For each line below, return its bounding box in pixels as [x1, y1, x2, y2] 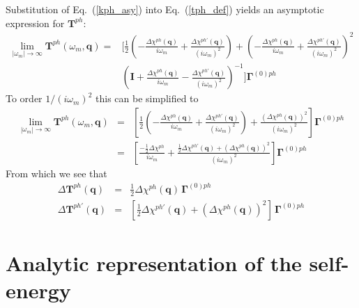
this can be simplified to [96, 91, 199, 106]
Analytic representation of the [6, 249, 302, 277]
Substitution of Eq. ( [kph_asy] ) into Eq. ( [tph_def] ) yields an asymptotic [6, 2, 324, 16]
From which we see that [6, 165, 107, 180]
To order [6, 91, 43, 106]
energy [6, 276, 71, 305]
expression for [6, 15, 65, 30]
